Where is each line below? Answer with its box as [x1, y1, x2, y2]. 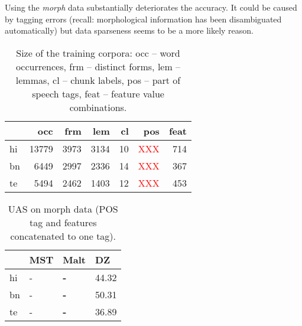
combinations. [69, 100, 127, 114]
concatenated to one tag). [10, 229, 116, 243]
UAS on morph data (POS [8, 201, 118, 216]
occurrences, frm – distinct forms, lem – [15, 59, 181, 73]
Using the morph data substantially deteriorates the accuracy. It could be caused [5, 1, 297, 13]
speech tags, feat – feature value [32, 86, 164, 100]
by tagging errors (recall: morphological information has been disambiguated [5, 12, 282, 25]
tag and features [29, 215, 97, 229]
